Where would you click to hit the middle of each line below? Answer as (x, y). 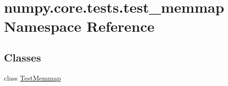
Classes (23, 57)
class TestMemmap (33, 77)
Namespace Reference (79, 26)
